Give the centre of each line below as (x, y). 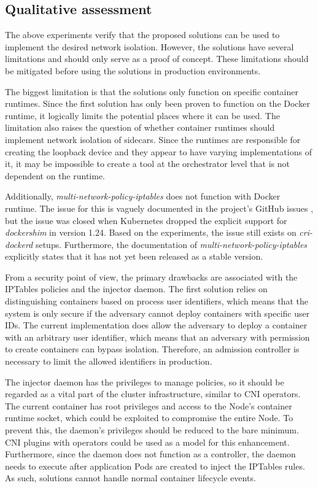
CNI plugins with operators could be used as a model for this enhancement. (147, 442)
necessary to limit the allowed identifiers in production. (109, 361)
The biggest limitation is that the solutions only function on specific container (152, 91)
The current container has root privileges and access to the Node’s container (149, 405)
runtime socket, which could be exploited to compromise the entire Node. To (149, 418)
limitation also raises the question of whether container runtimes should (140, 127)
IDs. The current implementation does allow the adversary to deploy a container (156, 325)
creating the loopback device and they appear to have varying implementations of (158, 151)
